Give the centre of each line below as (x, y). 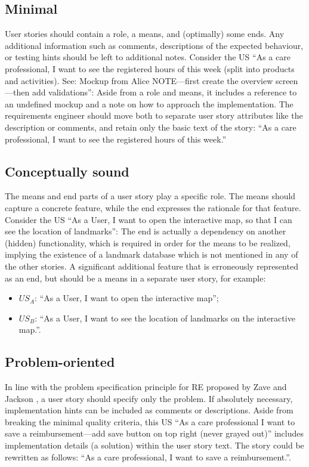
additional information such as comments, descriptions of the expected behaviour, (154, 45)
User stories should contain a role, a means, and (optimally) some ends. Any (145, 34)
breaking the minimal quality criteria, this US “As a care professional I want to (150, 421)
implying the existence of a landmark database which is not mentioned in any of (152, 254)
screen (287, 80)
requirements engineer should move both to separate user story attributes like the (154, 115)
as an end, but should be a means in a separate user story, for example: (135, 278)
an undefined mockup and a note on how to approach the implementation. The (149, 103)
